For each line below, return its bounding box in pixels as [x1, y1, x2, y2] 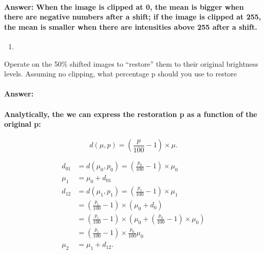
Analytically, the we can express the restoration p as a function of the [4, 108, 257, 119]
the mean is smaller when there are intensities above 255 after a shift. [4, 21, 257, 32]
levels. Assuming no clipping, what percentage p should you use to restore [4, 68, 237, 79]
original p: [4, 119, 41, 129]
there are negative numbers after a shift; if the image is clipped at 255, [4, 11, 261, 22]
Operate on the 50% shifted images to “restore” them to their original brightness [4, 58, 258, 69]
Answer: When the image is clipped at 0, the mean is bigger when [4, 1, 244, 12]
